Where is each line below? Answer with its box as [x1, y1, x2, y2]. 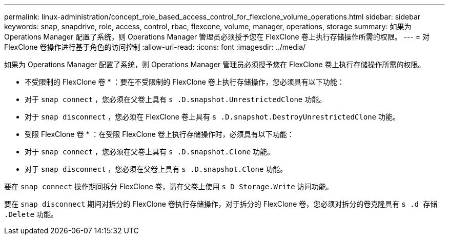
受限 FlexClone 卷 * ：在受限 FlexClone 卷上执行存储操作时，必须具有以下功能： [25, 130, 294, 138]
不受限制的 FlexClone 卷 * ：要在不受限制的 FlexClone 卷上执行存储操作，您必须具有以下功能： [25, 77, 344, 86]
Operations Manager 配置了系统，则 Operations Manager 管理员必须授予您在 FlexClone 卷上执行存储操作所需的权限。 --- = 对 [4, 32, 430, 41]
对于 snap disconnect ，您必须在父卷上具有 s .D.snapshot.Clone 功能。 [25, 165, 288, 173]
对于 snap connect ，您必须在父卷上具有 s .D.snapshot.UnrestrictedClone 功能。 [25, 95, 326, 104]
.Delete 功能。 [4, 210, 58, 218]
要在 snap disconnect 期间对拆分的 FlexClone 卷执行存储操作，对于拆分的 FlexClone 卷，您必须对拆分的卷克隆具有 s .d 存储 [4, 200, 438, 208]
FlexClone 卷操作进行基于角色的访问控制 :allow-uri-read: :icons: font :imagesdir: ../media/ [4, 43, 306, 51]
